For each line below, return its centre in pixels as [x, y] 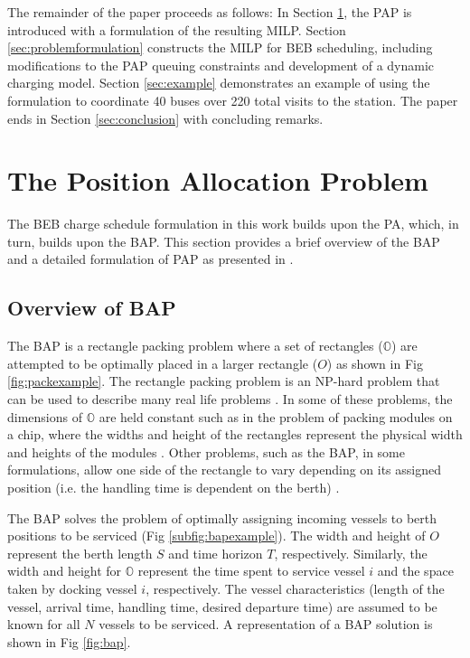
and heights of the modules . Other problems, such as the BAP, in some [206, 451]
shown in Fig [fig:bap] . [69, 641]
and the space [415, 571]
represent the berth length [80, 553]
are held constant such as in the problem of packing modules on [276, 416]
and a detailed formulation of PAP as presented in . [150, 259]
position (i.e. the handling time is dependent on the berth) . [174, 488]
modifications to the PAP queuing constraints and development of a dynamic [221, 65]
